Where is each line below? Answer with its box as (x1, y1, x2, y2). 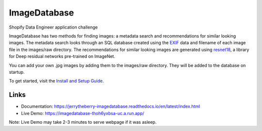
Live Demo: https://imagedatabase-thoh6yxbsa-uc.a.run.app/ (21, 110, 145, 116)
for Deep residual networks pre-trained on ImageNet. (9, 53, 115, 59)
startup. (9, 69, 25, 75)
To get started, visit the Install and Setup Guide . (9, 78, 104, 84)
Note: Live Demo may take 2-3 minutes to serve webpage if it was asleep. (9, 119, 157, 125)
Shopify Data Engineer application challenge (9, 24, 98, 30)
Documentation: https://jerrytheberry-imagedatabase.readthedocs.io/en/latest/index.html (21, 103, 200, 109)
